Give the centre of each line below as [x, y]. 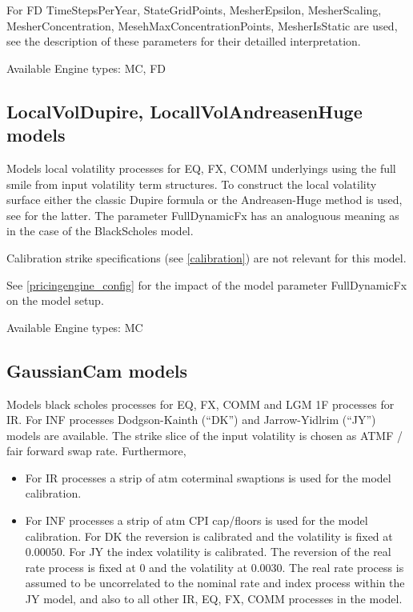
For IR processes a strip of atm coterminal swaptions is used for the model [208, 477]
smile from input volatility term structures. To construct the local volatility [192, 184]
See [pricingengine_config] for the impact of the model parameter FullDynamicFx [207, 284]
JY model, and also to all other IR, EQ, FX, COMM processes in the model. [214, 599]
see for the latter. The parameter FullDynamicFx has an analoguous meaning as [203, 215]
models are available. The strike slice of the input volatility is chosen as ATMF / [204, 435]
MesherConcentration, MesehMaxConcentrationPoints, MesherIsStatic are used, [202, 25]
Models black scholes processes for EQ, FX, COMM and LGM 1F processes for [200, 404]
